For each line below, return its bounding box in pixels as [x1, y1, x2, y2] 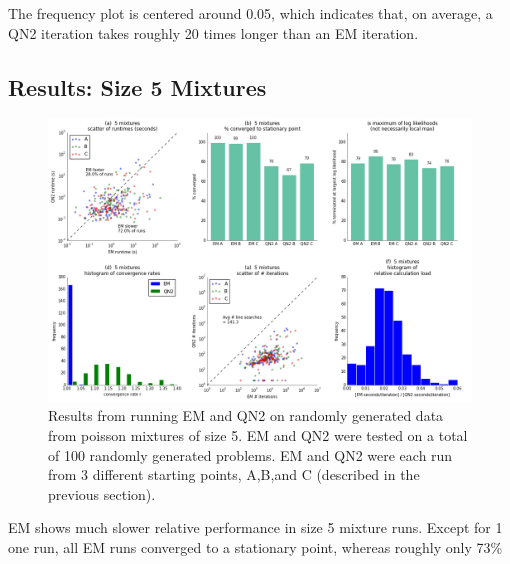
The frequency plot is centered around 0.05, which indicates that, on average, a [8, 3, 493, 23]
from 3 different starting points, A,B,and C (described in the [48, 464, 420, 485]
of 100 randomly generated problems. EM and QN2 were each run [48, 444, 453, 465]
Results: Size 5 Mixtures [8, 71, 267, 102]
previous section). [48, 483, 156, 504]
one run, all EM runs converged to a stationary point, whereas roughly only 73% [8, 536, 503, 557]
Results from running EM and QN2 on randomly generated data [48, 405, 444, 426]
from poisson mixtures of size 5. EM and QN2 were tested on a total [48, 424, 468, 445]
